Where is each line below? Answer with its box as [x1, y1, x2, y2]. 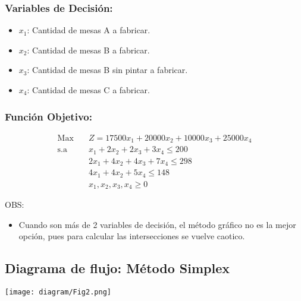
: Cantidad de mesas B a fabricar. [27, 43, 150, 56]
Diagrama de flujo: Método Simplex [5, 259, 230, 277]
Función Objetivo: [5, 109, 92, 123]
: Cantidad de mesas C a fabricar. [27, 84, 150, 96]
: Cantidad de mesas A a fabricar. [27, 24, 150, 36]
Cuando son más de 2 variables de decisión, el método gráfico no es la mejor [18, 218, 296, 230]
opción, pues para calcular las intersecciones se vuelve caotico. [18, 230, 245, 242]
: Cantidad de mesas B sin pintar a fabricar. [27, 64, 188, 76]
